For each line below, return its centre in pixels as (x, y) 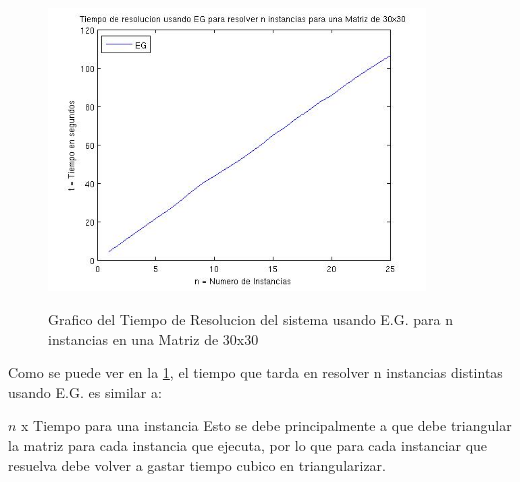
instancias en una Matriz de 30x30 (153, 338)
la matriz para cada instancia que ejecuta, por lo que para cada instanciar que (248, 445)
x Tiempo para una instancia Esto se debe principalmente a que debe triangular (266, 425)
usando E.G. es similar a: (85, 391)
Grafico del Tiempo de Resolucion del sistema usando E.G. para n (251, 319)
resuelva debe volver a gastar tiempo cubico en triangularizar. (197, 464)
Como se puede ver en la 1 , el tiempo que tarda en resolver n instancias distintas (255, 372)
